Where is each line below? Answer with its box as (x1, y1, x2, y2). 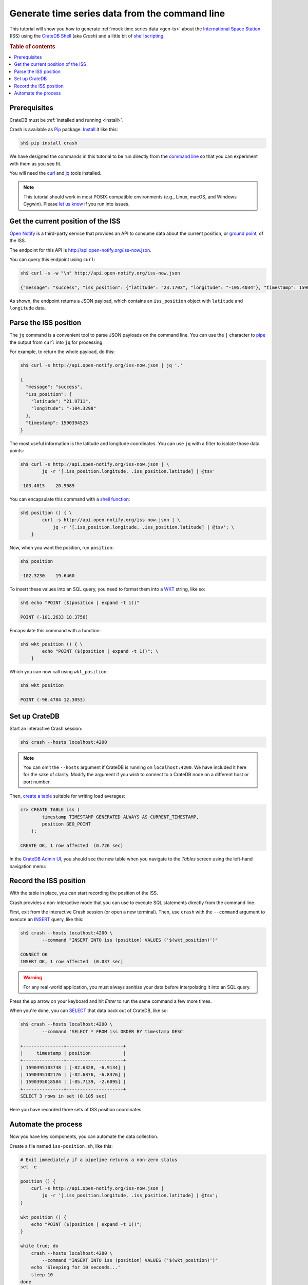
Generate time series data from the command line (9, 8, 225, 19)
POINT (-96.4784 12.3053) (20, 697, 86, 703)
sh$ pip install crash (20, 140, 78, 146)
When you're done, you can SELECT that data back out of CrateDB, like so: (9, 1007, 168, 1014)
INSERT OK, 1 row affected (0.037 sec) (20, 959, 123, 965)
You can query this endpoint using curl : (9, 256, 95, 263)
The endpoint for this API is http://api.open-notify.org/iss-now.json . (9, 247, 151, 253)
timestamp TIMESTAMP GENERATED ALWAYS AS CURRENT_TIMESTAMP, (42, 814, 199, 820)
